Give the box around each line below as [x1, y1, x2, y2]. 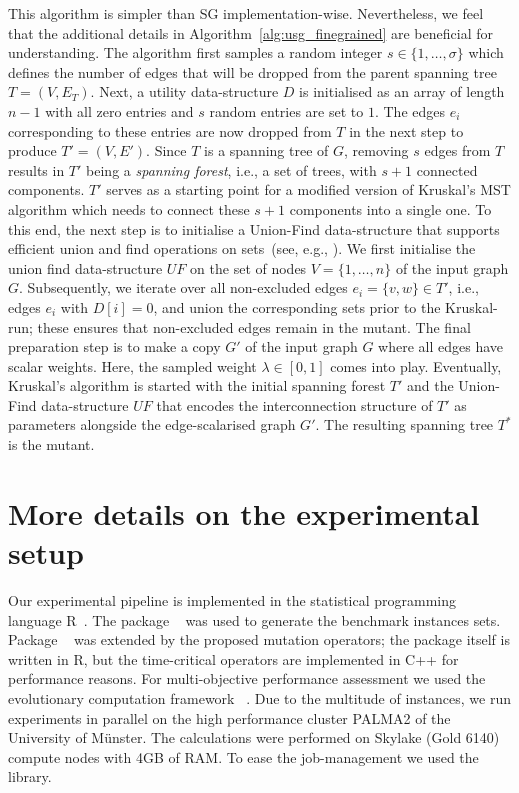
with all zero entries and [45, 100, 194, 121]
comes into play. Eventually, [330, 355, 502, 376]
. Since [146, 140, 187, 161]
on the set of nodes [190, 257, 307, 278]
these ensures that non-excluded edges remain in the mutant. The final [37, 316, 471, 337]
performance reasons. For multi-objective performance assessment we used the [8, 668, 486, 689]
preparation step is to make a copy [8, 336, 221, 357]
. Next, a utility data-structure [90, 81, 279, 102]
